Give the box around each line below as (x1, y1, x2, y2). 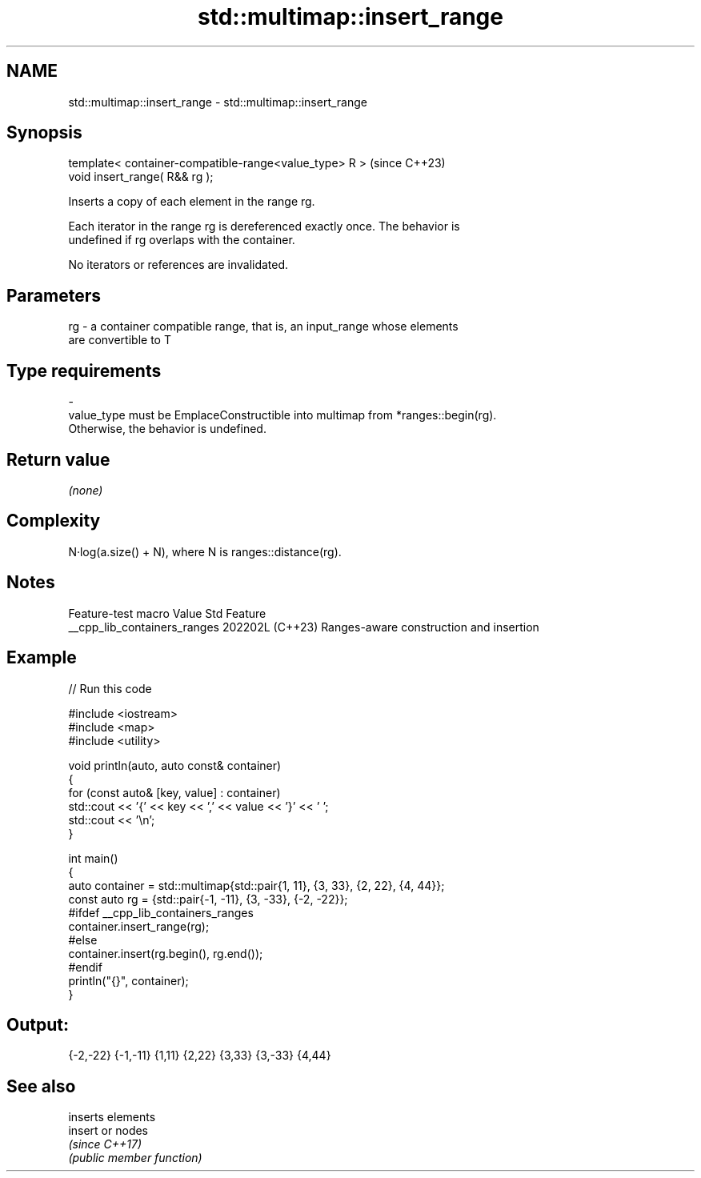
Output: (6, 1014, 69, 1035)
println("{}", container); (68, 973, 189, 988)
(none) (68, 483, 103, 497)
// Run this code (68, 681, 152, 695)
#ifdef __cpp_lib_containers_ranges (68, 905, 254, 920)
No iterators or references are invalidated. (68, 258, 289, 272)
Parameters (6, 285, 101, 306)
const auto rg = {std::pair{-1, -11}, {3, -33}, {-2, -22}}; (68, 892, 348, 906)
